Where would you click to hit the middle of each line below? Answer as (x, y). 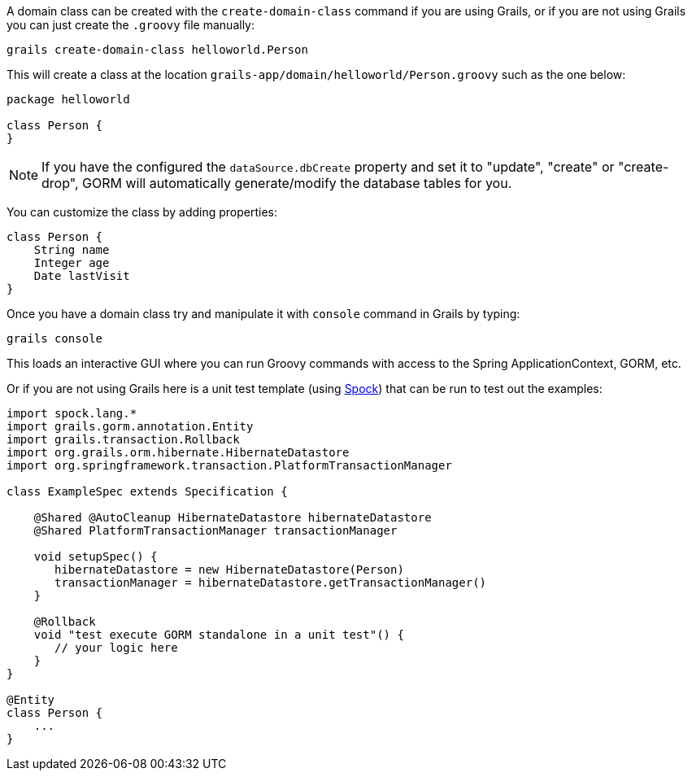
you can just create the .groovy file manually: (131, 25)
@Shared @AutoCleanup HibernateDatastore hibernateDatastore (233, 517)
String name (72, 250)
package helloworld (68, 99)
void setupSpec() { (96, 557)
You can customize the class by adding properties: (142, 212)
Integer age (72, 263)
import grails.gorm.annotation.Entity (130, 426)
